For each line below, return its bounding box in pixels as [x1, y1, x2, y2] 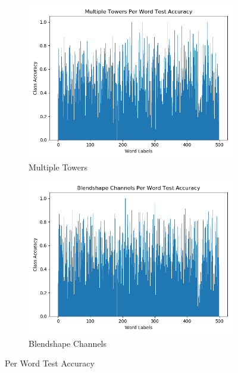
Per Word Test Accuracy [5, 357, 95, 369]
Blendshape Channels [29, 337, 107, 349]
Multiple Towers [29, 160, 87, 173]
